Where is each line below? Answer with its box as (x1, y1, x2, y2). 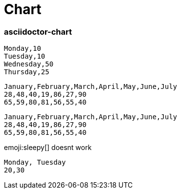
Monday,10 (4, 44, 41, 53)
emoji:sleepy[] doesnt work (4, 143, 92, 152)
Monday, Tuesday (4, 158, 66, 167)
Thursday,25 (4, 68, 49, 76)
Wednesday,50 (4, 60, 54, 68)
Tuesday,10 (4, 52, 45, 61)
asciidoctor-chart (4, 26, 72, 37)
